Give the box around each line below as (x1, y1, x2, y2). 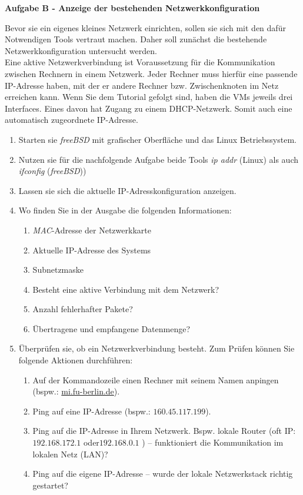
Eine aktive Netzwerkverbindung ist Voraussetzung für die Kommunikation (5, 56, 275, 68)
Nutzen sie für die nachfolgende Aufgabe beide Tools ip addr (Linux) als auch (18, 153, 299, 165)
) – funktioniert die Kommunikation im (142, 436, 284, 449)
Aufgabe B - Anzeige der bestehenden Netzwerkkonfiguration (5, 2, 260, 14)
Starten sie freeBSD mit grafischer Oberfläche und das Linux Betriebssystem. (18, 133, 297, 145)
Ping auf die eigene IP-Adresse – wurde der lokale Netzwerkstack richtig (32, 467, 293, 480)
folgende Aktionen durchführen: (18, 354, 133, 366)
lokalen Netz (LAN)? (32, 447, 108, 460)
